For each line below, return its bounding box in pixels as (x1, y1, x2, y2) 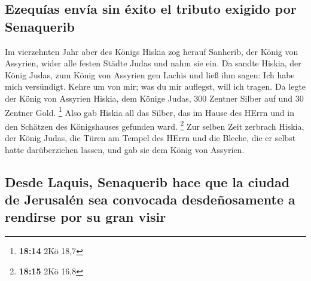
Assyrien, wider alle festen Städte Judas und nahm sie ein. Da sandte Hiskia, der (5, 57, 301, 69)
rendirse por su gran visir (5, 207, 166, 226)
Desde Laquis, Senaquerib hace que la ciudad (5, 172, 290, 191)
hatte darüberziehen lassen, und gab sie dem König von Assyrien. (5, 143, 245, 155)
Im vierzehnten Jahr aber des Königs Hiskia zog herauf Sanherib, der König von (5, 45, 298, 57)
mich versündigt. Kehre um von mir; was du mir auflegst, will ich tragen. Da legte (5, 80, 306, 93)
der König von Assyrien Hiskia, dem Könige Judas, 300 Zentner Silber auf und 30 (5, 91, 304, 104)
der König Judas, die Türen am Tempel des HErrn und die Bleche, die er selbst (5, 132, 296, 144)
